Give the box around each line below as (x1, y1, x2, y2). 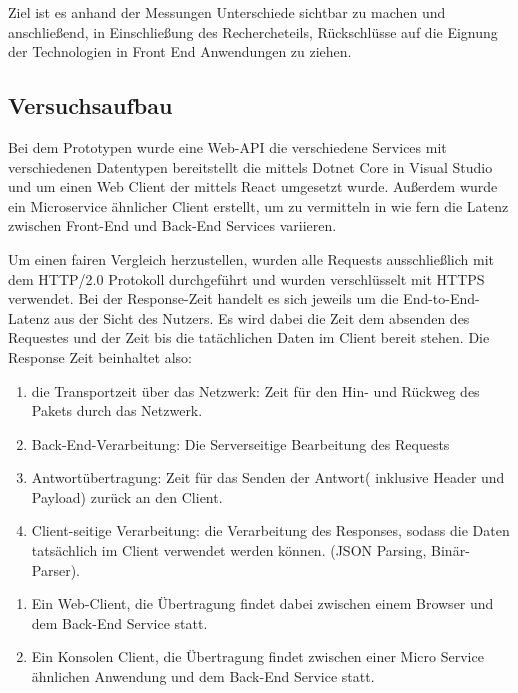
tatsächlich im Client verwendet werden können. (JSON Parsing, (31, 540, 427, 561)
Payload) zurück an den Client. (31, 486, 223, 507)
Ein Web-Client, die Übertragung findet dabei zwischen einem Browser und (31, 593, 494, 614)
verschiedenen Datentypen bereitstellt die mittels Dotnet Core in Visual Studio (8, 156, 493, 177)
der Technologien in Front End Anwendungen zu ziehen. (8, 41, 352, 62)
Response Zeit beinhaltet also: (8, 346, 192, 367)
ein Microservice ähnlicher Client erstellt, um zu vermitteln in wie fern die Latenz (8, 195, 509, 216)
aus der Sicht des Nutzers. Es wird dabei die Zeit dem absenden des (54, 307, 470, 328)
